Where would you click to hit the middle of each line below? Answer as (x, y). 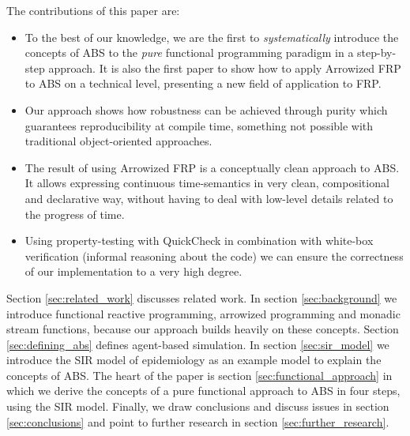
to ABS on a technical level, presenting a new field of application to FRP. (203, 83)
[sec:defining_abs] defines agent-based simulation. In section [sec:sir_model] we (198, 344)
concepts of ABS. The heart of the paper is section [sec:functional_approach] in (199, 375)
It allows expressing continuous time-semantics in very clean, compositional (207, 183)
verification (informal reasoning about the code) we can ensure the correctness (214, 256)
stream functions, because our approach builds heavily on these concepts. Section (203, 329)
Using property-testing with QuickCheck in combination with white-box (199, 241)
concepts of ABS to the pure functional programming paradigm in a (189, 53)
